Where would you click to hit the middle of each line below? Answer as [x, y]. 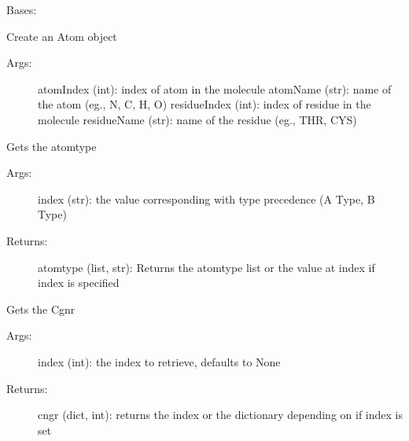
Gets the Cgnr [41, 309]
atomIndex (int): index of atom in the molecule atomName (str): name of [215, 88]
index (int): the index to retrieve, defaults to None [159, 361]
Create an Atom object [62, 36]
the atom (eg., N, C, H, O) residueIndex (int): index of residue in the [204, 104]
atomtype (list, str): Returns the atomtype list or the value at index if [206, 267]
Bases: [22, 9]
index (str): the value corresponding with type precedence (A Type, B [206, 198]
